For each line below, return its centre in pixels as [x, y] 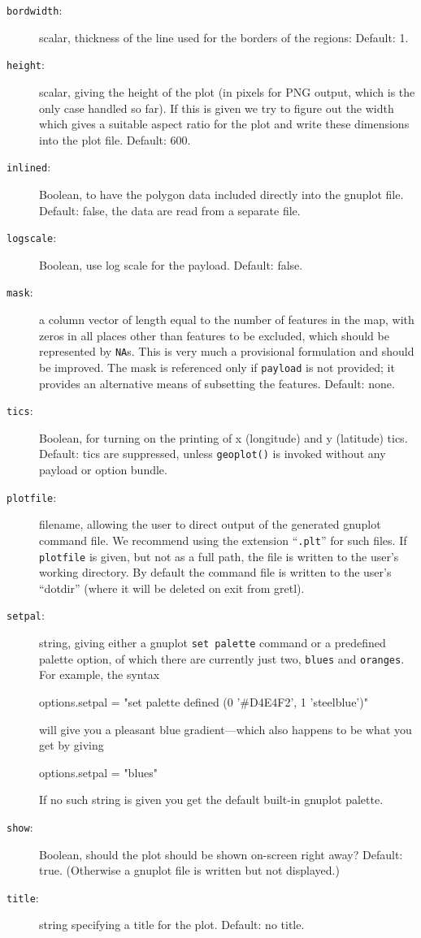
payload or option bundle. [103, 470]
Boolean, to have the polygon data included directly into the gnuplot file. [221, 194]
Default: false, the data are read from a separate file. [170, 210]
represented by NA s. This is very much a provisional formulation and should [227, 351]
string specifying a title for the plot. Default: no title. [172, 925]
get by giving [72, 745]
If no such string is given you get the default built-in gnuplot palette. [211, 800]
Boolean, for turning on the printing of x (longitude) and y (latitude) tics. [224, 437]
